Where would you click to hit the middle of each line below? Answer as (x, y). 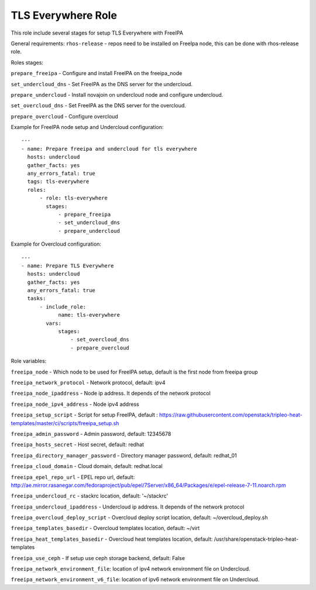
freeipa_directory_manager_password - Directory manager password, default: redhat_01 (124, 455)
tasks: (37, 299)
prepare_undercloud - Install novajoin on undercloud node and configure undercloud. (117, 94)
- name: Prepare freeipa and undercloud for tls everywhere (109, 149)
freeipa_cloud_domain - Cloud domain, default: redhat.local (87, 466)
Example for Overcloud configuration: (56, 244)
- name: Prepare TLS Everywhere (68, 266)
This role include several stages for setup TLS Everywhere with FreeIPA (97, 33)
